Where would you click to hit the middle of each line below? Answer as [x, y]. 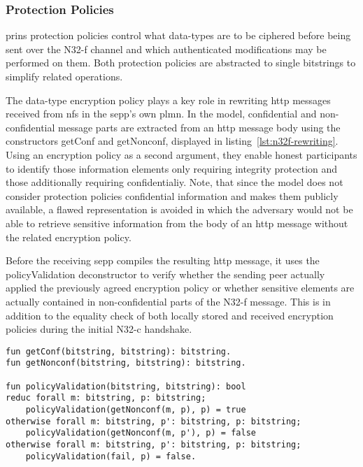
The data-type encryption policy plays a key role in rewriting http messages [168, 100]
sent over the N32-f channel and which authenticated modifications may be [166, 49]
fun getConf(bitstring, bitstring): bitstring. [119, 351]
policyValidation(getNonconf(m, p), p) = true [136, 409]
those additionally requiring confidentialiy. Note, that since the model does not [175, 182]
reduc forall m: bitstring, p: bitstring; [106, 398]
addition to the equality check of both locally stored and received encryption [170, 315]
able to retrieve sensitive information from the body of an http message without [177, 223]
